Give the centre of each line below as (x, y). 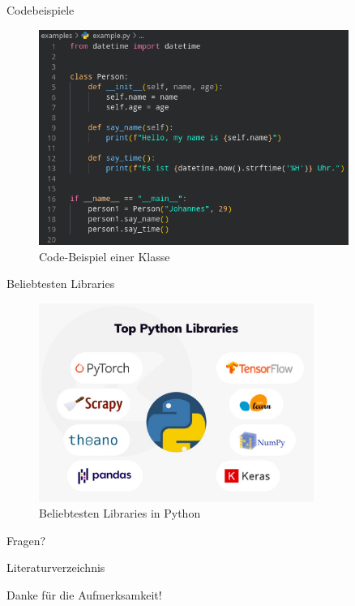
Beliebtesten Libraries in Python (120, 513)
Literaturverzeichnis (56, 567)
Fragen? (26, 540)
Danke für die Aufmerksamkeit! (84, 595)
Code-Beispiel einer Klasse (105, 256)
